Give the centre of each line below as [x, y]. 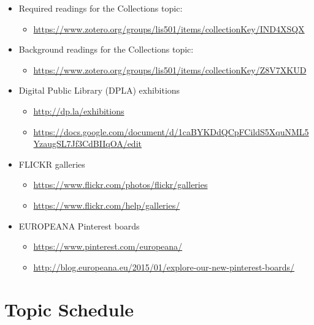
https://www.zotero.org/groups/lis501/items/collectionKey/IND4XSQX [169, 28]
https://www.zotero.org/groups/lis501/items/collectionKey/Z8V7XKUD [170, 69]
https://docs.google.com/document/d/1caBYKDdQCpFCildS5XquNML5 [171, 131]
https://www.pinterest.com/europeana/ [108, 246]
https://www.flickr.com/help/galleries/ [107, 205]
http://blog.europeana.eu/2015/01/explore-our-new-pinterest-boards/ [164, 267]
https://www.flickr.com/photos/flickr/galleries [121, 185]
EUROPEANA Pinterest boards [79, 226]
